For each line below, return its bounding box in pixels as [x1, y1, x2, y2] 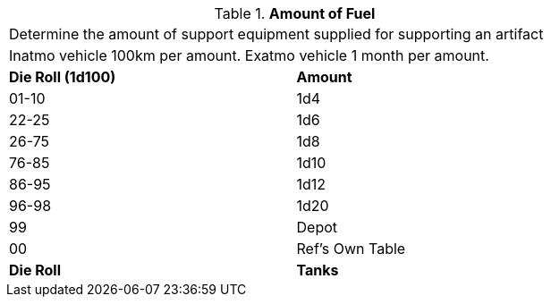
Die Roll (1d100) [9, 68, 116, 86]
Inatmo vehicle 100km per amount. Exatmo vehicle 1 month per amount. [9, 46, 489, 64]
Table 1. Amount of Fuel [214, 4, 376, 22]
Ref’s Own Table [296, 240, 406, 258]
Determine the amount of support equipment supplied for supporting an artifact [9, 25, 544, 43]
